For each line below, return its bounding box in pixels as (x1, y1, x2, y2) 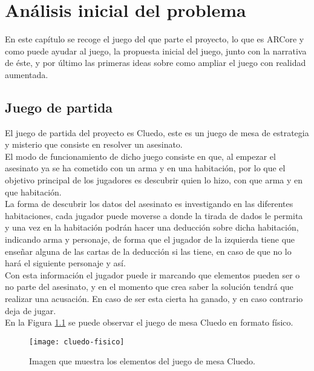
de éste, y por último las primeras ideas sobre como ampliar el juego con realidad (5, 56, 306, 69)
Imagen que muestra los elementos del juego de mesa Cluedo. (29, 355, 255, 367)
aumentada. (5, 68, 48, 80)
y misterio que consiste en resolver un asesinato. (5, 138, 183, 151)
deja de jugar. (5, 304, 56, 317)
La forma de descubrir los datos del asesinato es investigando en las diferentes (5, 197, 293, 210)
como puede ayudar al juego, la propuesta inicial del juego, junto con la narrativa (5, 44, 307, 57)
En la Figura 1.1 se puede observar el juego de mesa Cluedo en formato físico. (5, 316, 293, 329)
